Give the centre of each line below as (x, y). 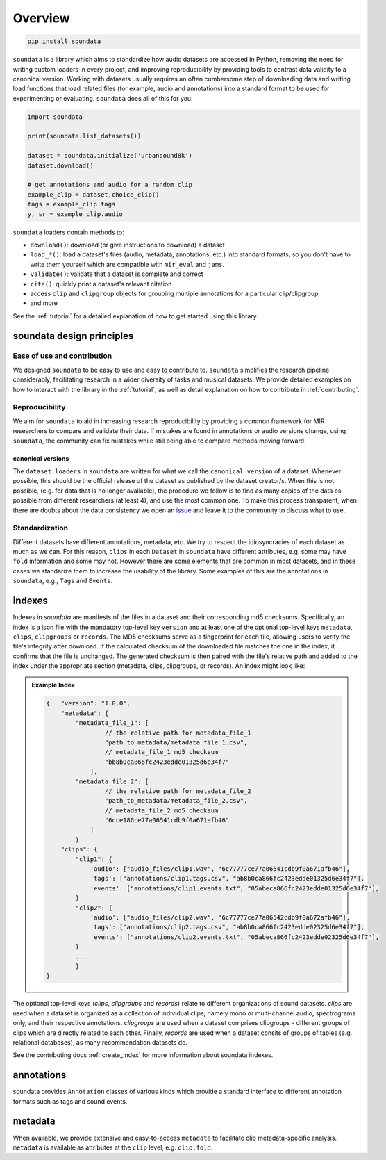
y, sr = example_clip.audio (75, 214)
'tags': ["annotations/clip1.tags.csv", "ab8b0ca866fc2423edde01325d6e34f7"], (227, 879)
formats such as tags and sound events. (70, 1101)
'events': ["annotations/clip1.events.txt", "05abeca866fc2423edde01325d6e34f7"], (235, 888)
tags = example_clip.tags (72, 204)
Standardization (41, 528)
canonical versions (41, 458)
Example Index (53, 685)
